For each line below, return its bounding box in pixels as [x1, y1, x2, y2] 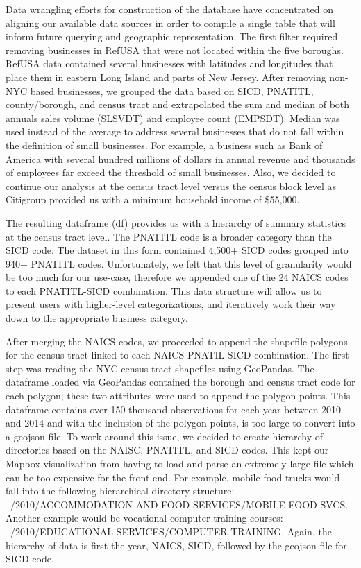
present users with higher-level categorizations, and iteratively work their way [6, 297, 336, 311]
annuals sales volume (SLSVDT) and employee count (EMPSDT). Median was [6, 110, 340, 125]
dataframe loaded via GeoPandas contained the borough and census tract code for [6, 375, 355, 389]
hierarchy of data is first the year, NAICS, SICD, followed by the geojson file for [6, 537, 347, 552]
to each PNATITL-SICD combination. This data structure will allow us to [6, 283, 322, 298]
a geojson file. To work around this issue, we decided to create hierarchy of [6, 429, 324, 443]
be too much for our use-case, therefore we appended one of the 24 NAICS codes [6, 270, 349, 284]
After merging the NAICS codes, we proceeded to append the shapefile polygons [6, 334, 348, 348]
